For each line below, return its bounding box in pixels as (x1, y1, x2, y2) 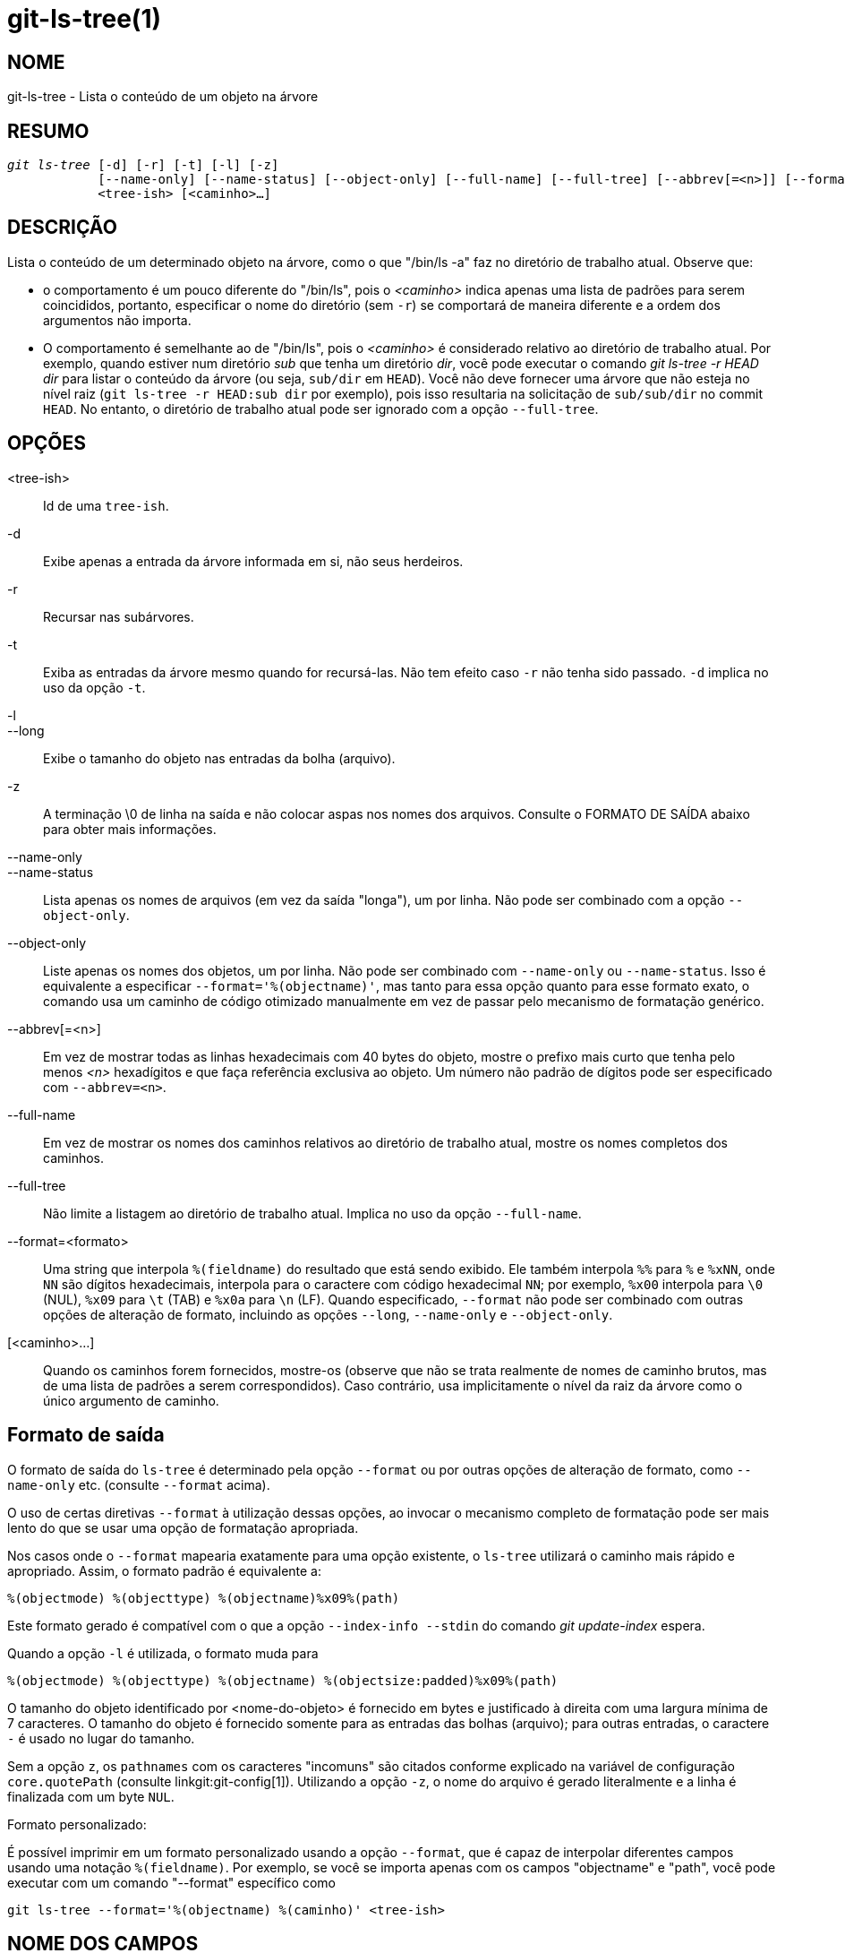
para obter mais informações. (43, 821, 217, 837)
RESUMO (7, 119, 90, 142)
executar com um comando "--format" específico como (7, 1874, 336, 1890)
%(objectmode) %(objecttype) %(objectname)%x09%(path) (7, 1590, 400, 1605)
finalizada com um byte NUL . (7, 1788, 175, 1804)
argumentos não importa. (43, 312, 192, 328)
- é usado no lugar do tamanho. (7, 1730, 195, 1746)
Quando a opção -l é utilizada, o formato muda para (7, 1645, 319, 1661)
